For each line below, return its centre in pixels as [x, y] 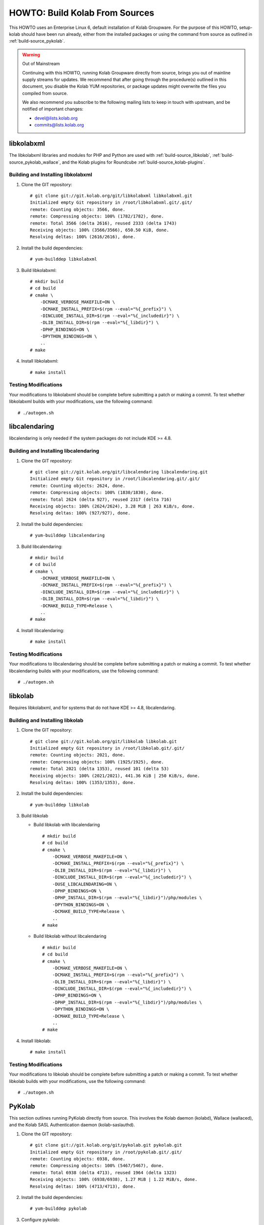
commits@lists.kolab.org [59, 125]
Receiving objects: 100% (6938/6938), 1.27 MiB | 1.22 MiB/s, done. [114, 1179]
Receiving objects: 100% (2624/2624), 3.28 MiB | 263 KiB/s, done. [112, 506]
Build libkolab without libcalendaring [70, 936]
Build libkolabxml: [39, 270]
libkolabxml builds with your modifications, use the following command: [81, 401]
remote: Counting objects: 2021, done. [78, 755]
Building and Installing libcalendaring [54, 451]
